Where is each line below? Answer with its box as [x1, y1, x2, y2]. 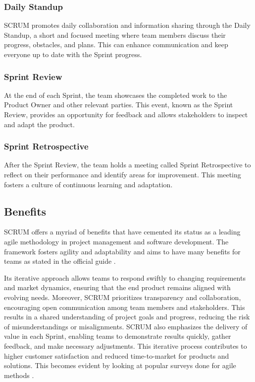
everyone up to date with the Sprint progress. [4, 49, 142, 59]
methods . [4, 370, 34, 380]
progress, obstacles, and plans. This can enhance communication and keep [4, 39, 228, 50]
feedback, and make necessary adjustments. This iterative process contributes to [4, 340, 247, 351]
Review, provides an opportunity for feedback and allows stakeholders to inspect [4, 109, 248, 119]
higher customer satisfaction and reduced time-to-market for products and [4, 350, 229, 361]
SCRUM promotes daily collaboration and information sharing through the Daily [4, 20, 251, 30]
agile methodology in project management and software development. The [4, 236, 229, 246]
